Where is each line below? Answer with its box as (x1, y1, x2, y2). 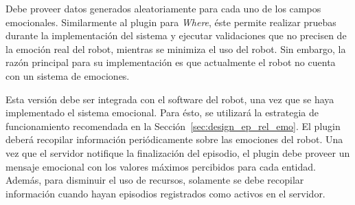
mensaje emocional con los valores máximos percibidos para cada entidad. (5, 159, 316, 173)
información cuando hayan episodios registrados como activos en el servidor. (5, 186, 325, 200)
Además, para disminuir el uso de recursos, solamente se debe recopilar (5, 173, 304, 187)
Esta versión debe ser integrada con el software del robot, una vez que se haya (5, 91, 334, 106)
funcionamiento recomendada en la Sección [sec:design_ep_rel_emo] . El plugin (5, 118, 341, 133)
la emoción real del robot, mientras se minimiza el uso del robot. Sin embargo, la (5, 41, 346, 56)
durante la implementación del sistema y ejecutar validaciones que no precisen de (5, 28, 347, 43)
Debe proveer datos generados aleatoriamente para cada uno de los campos (5, 1, 321, 15)
